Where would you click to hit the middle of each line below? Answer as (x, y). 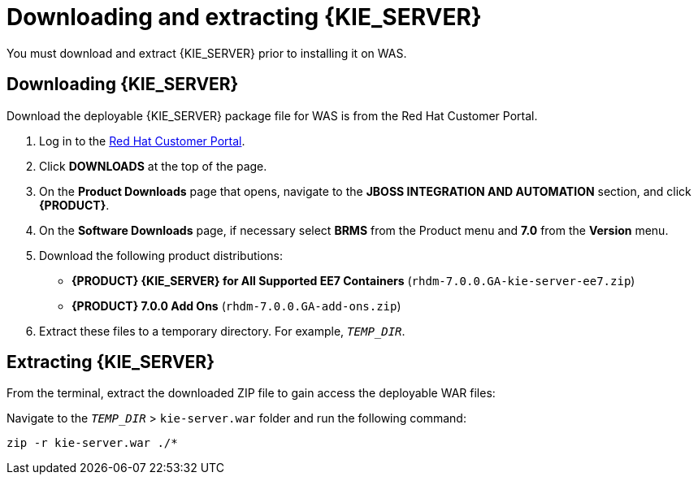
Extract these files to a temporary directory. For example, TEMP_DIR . (222, 331)
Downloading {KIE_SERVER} (123, 84)
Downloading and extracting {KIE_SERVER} (244, 17)
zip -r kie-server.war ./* (92, 443)
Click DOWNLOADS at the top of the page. (153, 166)
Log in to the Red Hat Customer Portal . (142, 141)
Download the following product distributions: (161, 255)
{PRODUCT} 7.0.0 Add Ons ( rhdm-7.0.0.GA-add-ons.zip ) (236, 305)
